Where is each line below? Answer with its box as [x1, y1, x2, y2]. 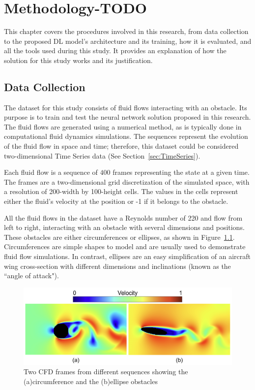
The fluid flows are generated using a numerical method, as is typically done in [4, 121, 242, 131]
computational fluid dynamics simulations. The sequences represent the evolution [4, 131, 248, 141]
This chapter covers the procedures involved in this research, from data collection [4, 26, 249, 36]
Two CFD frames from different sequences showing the [24, 366, 188, 377]
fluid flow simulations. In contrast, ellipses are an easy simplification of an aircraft [4, 251, 251, 261]
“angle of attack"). [4, 270, 59, 281]
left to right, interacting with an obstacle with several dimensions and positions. [4, 222, 245, 232]
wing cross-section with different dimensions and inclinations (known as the [4, 260, 231, 271]
